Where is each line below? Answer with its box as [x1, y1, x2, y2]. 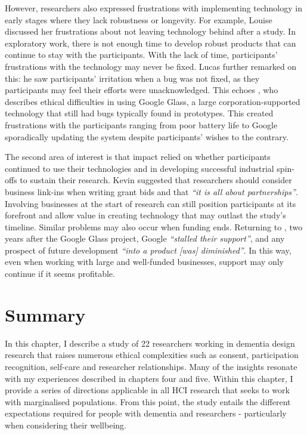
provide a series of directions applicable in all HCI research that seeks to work [5, 384, 290, 396]
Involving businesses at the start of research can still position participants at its [5, 197, 296, 209]
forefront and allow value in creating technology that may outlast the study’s [5, 209, 286, 221]
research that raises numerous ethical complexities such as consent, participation [5, 348, 299, 361]
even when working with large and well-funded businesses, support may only [5, 255, 284, 268]
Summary [5, 302, 86, 326]
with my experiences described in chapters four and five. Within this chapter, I [5, 372, 293, 384]
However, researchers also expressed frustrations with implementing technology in [5, 2, 302, 14]
